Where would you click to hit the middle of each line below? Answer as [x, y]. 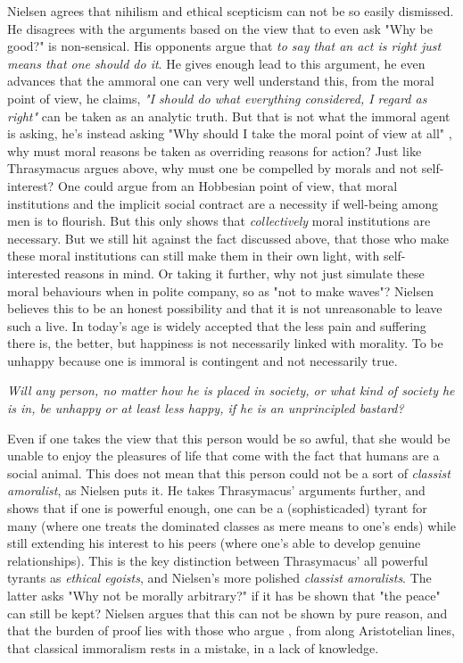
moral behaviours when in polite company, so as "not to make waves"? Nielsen [220, 290]
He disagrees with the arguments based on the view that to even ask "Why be [220, 28]
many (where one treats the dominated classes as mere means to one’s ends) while [232, 525]
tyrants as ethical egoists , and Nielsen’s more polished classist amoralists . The [219, 578]
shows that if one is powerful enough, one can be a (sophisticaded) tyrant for [217, 508]
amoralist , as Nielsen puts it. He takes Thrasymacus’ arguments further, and [216, 490]
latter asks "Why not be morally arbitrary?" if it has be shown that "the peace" [224, 595]
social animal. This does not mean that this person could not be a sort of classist [229, 472]
